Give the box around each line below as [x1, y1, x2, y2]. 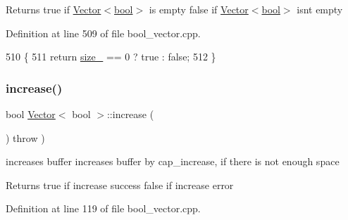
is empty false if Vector [149, 2, 249, 16]
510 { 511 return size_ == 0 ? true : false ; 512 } [6, 49, 216, 64]
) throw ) [6, 130, 45, 145]
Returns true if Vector [6, 2, 101, 16]
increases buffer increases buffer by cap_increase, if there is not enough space [6, 154, 340, 169]
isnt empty [297, 2, 343, 16]
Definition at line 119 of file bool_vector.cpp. [6, 201, 201, 216]
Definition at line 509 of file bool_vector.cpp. [6, 25, 201, 40]
